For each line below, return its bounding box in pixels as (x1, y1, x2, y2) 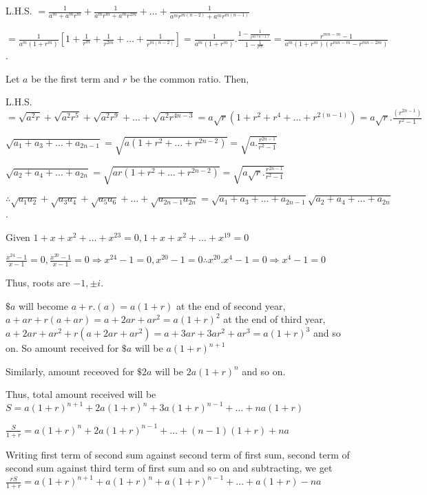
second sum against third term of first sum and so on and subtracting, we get (6, 461, 333, 475)
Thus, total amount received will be (6, 387, 156, 401)
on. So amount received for (6, 341, 119, 355)
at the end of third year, (223, 312, 326, 326)
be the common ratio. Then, (129, 71, 249, 85)
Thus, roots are (6, 275, 70, 290)
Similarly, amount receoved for (6, 364, 134, 378)
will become (19, 298, 68, 313)
